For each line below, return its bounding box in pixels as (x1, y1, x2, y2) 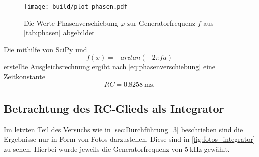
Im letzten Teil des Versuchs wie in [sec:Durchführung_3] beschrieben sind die (4, 124, 243, 134)
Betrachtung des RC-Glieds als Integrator (4, 101, 224, 116)
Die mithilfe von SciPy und (4, 44, 87, 54)
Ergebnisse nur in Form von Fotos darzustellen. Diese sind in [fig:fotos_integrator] (4, 134, 255, 144)
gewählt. (204, 144, 230, 154)
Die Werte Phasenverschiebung (24, 17, 118, 28)
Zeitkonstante (4, 71, 45, 82)
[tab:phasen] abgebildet (24, 27, 95, 38)
